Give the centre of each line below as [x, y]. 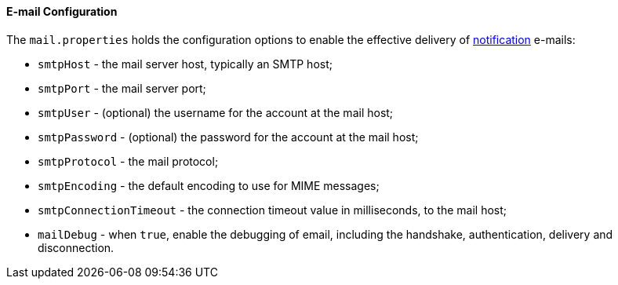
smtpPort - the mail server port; [122, 88]
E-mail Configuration [62, 11]
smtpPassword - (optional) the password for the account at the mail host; [228, 137]
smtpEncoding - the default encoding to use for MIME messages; [209, 185]
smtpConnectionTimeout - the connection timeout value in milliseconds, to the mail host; [272, 210]
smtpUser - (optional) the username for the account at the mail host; [216, 112]
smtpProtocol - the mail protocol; [128, 161]
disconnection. [76, 247]
